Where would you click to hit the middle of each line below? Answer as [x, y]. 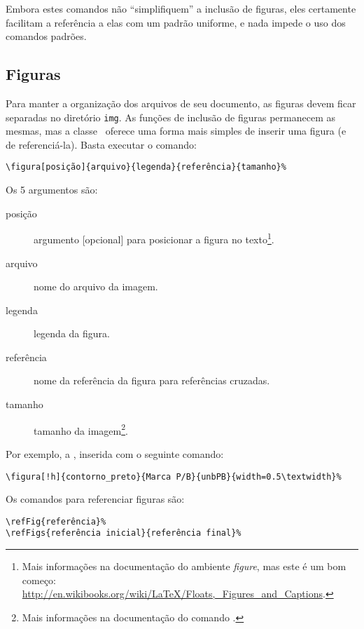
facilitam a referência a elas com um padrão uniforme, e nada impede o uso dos [176, 22]
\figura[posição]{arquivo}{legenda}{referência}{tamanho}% [146, 167]
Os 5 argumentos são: [52, 190]
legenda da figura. [72, 333]
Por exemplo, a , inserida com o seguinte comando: [115, 453]
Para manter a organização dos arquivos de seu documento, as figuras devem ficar [181, 103]
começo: [39, 580]
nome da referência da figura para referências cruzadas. [152, 380]
